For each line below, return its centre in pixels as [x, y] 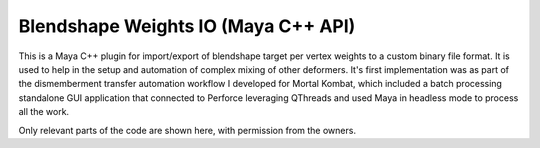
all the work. [44, 112]
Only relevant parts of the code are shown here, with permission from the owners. [187, 130]
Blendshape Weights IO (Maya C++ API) [187, 26]
